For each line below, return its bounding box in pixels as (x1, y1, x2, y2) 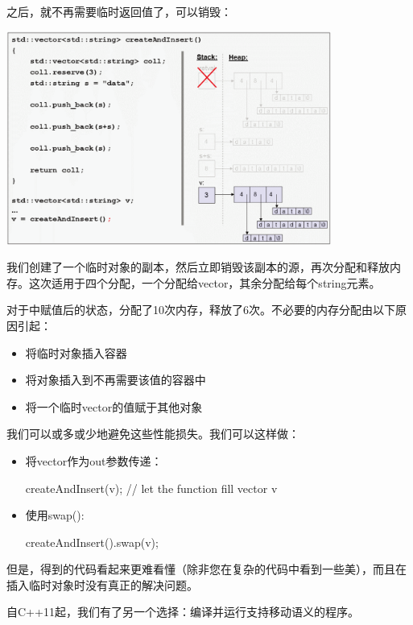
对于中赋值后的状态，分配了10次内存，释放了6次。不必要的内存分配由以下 (6, 301, 395, 318)
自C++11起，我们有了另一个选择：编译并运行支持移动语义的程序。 (6, 603, 359, 620)
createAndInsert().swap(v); (25, 533, 159, 550)
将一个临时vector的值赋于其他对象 (25, 398, 203, 415)
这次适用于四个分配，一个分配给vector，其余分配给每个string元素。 (28, 274, 381, 291)
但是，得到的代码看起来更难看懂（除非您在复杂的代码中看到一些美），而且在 (6, 561, 407, 577)
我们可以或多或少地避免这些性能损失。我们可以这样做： (6, 425, 299, 442)
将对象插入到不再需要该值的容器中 (25, 371, 206, 388)
